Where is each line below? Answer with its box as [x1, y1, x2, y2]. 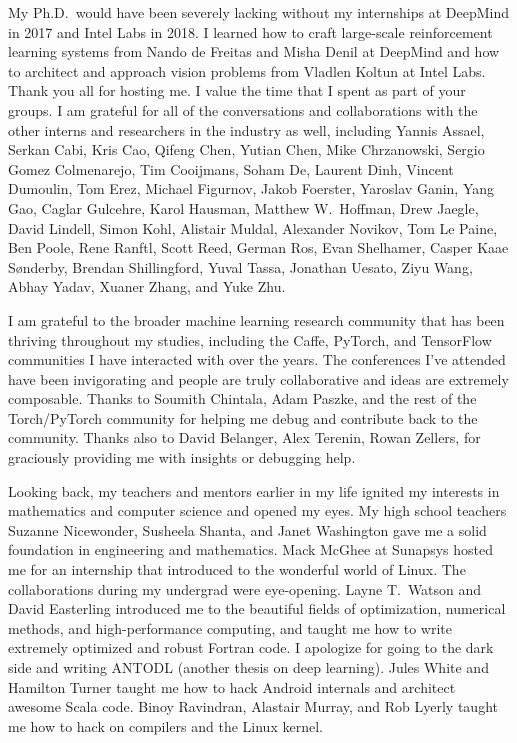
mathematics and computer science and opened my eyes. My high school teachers [8, 500, 507, 521]
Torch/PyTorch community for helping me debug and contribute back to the [8, 407, 478, 428]
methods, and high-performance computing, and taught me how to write [8, 617, 452, 638]
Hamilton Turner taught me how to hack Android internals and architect [8, 676, 456, 697]
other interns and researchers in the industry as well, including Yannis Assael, [8, 119, 485, 140]
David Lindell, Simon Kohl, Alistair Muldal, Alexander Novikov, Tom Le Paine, [8, 217, 498, 238]
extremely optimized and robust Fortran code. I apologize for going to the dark [8, 637, 494, 658]
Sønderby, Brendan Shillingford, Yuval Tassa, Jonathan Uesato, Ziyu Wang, [8, 256, 473, 277]
